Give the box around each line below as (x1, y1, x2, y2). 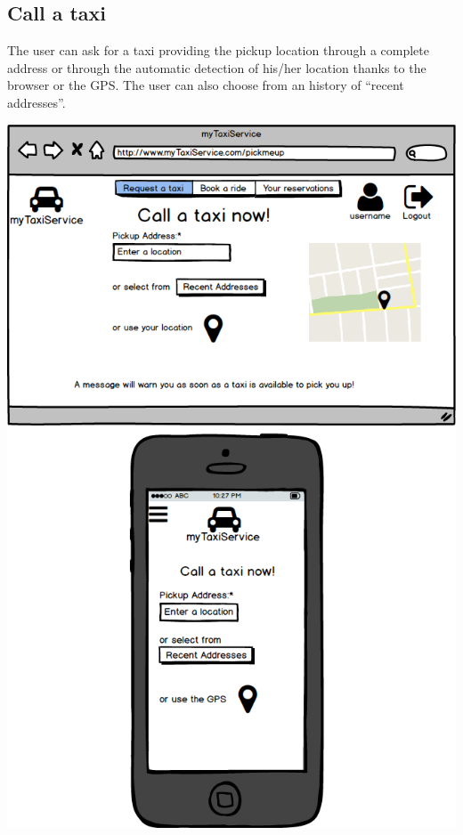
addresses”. (7, 93, 66, 111)
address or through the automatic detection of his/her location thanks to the (7, 58, 426, 77)
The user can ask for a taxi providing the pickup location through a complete (7, 41, 429, 60)
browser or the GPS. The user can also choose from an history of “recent (7, 76, 404, 94)
